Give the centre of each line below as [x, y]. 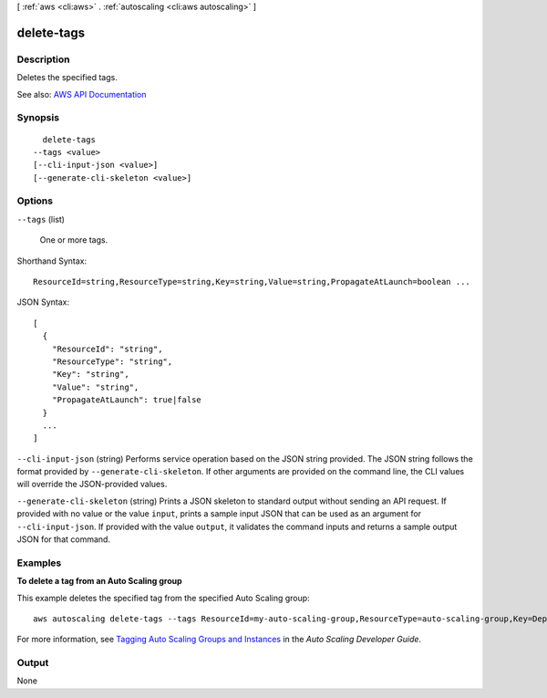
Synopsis [38, 118]
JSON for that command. [64, 539]
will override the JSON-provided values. [92, 484]
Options [35, 201]
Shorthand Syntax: [52, 261]
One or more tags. [74, 240]
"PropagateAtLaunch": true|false [127, 400]
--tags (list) [41, 219]
